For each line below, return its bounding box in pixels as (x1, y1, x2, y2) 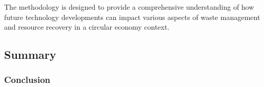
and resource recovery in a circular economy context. (4, 21, 170, 32)
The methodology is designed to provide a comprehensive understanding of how (4, 2, 254, 12)
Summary (4, 47, 56, 62)
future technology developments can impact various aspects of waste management (4, 11, 260, 22)
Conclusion (4, 73, 50, 86)
